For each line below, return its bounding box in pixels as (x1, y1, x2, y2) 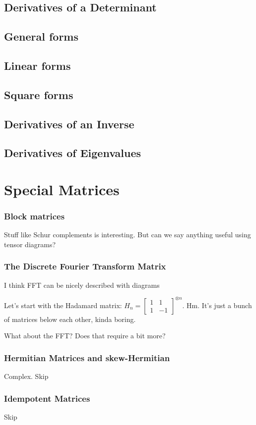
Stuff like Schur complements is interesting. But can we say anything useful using (4, 229, 251, 240)
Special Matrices (4, 179, 120, 199)
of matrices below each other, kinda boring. (4, 314, 136, 324)
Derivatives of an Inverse (4, 116, 134, 131)
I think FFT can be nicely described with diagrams (4, 279, 160, 290)
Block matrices (4, 210, 65, 222)
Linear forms (4, 57, 71, 73)
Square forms (4, 87, 73, 102)
